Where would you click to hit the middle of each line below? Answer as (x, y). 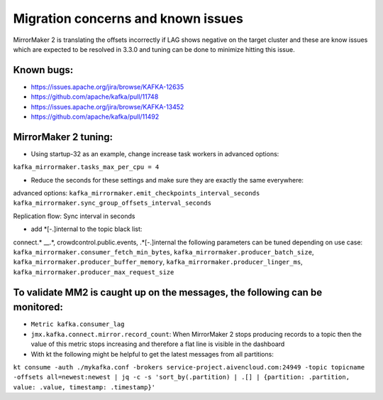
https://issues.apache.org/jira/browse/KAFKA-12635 (107, 87)
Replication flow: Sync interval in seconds (74, 216)
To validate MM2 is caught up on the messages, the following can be (168, 292)
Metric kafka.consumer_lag (78, 324)
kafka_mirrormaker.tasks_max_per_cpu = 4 (86, 167)
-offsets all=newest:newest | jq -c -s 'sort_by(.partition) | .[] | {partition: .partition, (182, 377)
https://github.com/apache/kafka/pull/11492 (95, 117)
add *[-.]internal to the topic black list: (87, 229)
